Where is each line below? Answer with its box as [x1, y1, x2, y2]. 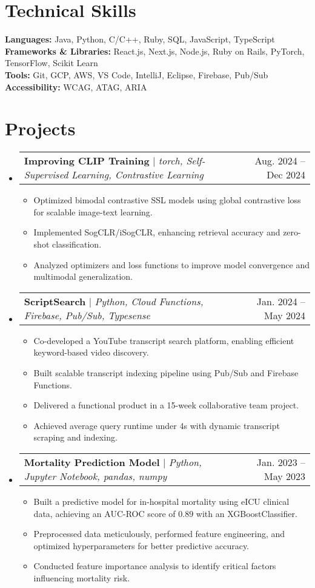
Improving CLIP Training [24, 154, 150, 168]
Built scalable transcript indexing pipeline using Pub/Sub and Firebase [33, 366, 299, 379]
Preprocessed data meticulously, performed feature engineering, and [33, 527, 285, 540]
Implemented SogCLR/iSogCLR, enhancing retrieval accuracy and [33, 226, 280, 238]
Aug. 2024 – [254, 154, 305, 168]
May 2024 [264, 308, 305, 322]
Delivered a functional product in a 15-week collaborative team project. [33, 399, 299, 411]
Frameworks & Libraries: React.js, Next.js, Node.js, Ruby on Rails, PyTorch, [5, 44, 305, 57]
